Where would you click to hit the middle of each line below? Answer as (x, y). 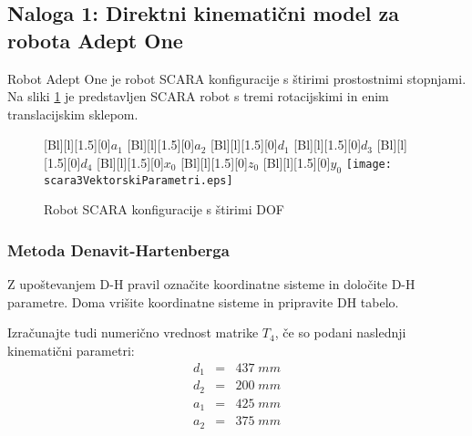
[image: (369, 164)
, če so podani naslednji (340, 332)
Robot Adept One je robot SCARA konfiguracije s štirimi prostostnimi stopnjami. (237, 78)
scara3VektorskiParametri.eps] (139, 180)
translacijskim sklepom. (73, 114)
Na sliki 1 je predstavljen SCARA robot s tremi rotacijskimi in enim (198, 96)
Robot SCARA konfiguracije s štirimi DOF (164, 209)
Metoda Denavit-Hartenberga (118, 249)
